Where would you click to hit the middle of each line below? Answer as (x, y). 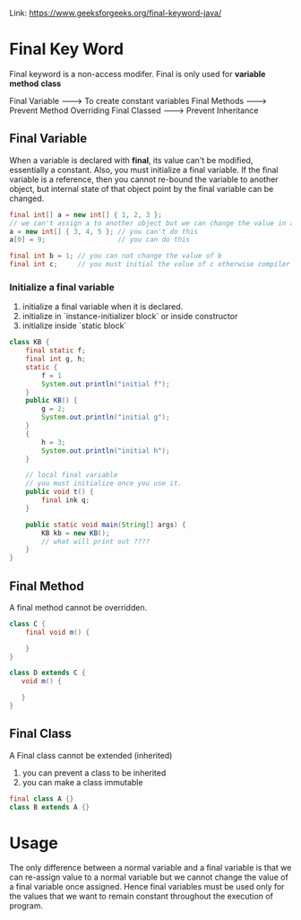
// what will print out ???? (96, 542)
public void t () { (60, 492)
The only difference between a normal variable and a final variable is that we (150, 868)
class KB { (30, 343)
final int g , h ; (56, 359)
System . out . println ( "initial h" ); (106, 451)
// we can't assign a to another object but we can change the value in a (152, 223)
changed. (27, 198)
